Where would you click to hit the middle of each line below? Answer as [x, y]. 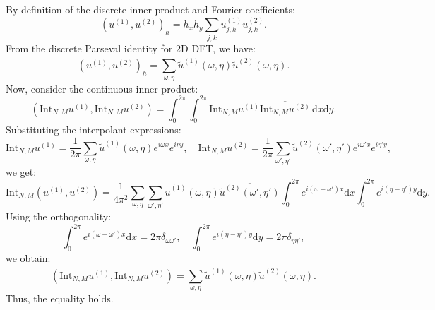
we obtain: [28, 258]
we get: [21, 171]
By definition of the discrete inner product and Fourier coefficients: [150, 9]
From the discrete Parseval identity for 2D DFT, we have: [131, 48]
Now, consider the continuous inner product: [102, 88]
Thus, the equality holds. [60, 298]
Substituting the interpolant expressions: [94, 130]
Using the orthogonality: [59, 216]
